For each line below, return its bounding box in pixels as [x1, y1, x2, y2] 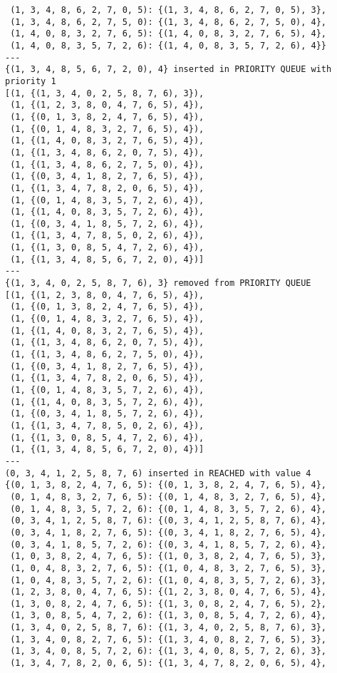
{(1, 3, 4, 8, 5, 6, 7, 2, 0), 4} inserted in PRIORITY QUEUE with [5, 64, 332, 75]
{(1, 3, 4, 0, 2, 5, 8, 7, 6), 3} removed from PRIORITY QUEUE [5, 278, 311, 289]
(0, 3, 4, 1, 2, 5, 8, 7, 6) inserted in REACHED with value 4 [5, 468, 311, 478]
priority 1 [5, 76, 56, 86]
